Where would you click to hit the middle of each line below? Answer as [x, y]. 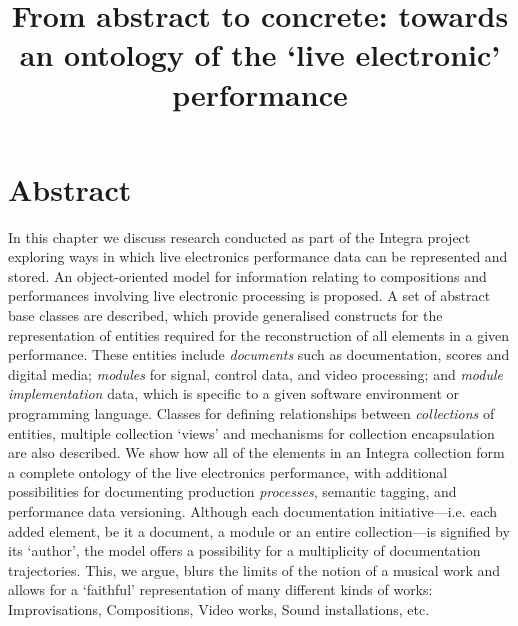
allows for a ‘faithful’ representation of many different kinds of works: [220, 589]
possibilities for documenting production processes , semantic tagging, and [232, 491]
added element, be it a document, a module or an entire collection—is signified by [259, 530]
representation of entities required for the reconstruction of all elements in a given [259, 334]
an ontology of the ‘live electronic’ [260, 54]
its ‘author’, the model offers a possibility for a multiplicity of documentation [244, 550]
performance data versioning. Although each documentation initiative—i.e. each [253, 511]
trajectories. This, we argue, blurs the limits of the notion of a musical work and [254, 569]
